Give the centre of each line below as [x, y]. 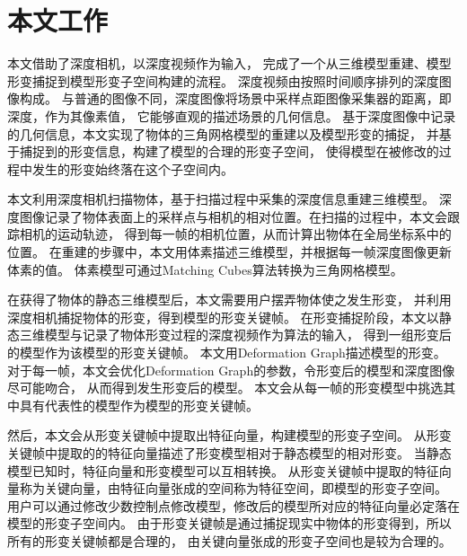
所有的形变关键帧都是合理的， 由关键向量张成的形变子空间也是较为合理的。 [229, 540]
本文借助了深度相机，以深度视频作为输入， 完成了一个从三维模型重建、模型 [229, 63]
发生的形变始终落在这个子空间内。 [132, 168]
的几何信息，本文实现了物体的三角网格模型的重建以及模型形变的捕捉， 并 [223, 133]
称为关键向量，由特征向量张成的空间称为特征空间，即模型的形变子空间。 [233, 488]
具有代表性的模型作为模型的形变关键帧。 [139, 405]
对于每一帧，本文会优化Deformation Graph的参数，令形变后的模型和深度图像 [231, 370]
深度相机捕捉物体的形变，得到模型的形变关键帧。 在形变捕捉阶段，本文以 [223, 317]
